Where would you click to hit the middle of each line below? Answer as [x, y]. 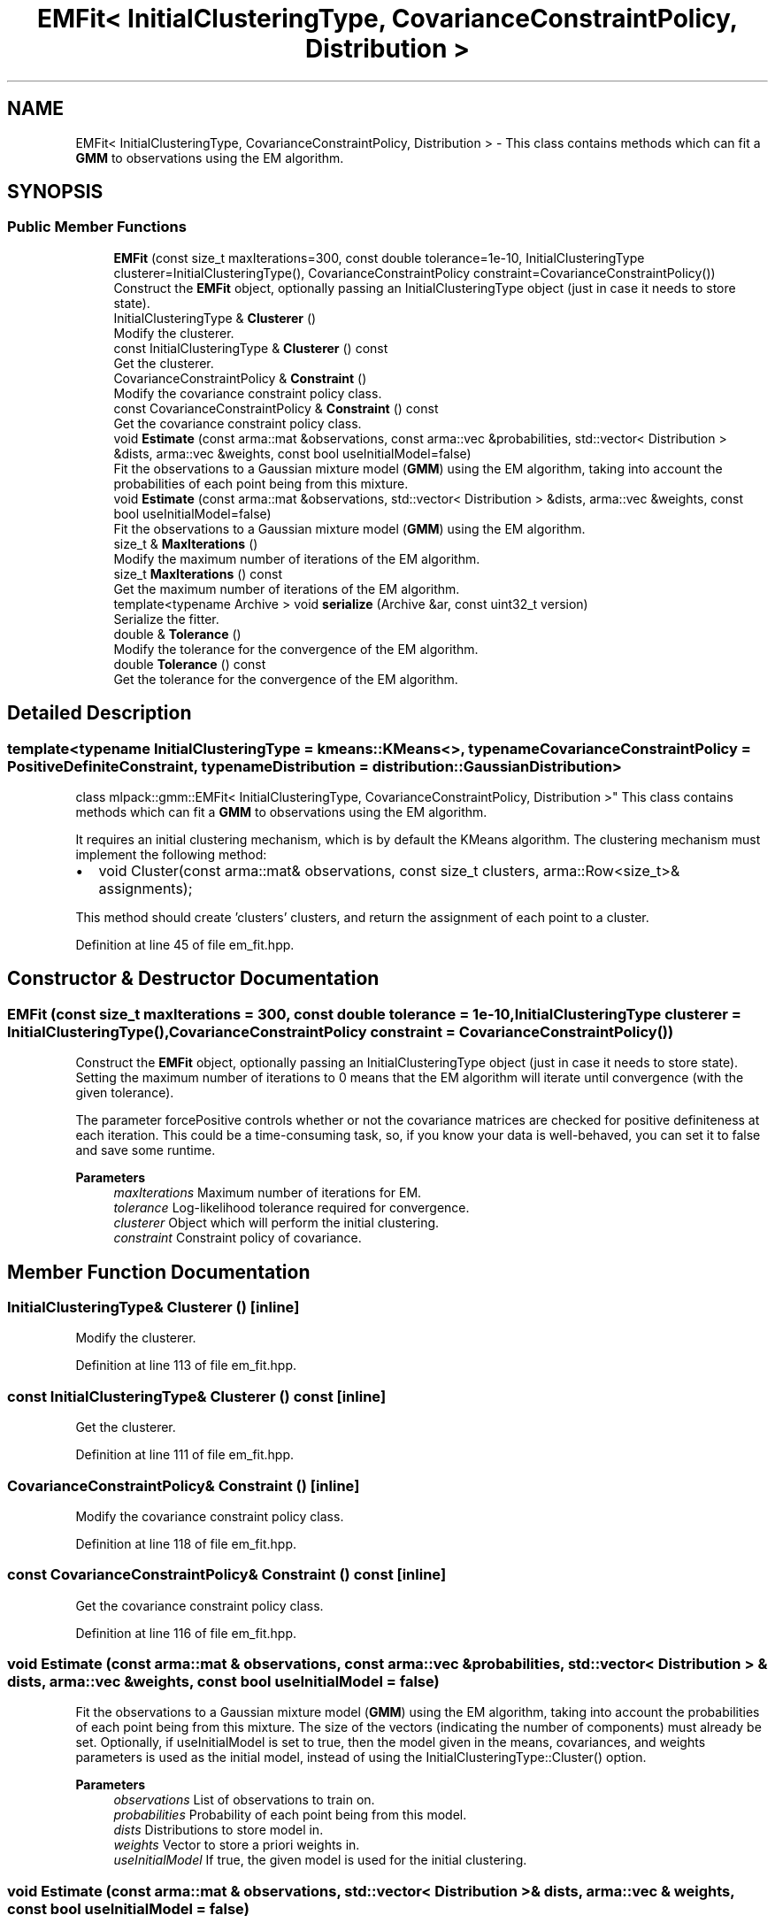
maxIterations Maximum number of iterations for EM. [268, 1193]
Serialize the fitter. [166, 619]
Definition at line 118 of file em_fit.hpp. [186, 1543]
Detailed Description [100, 713]
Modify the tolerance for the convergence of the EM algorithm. [296, 649]
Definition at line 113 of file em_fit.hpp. [186, 1365]
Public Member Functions [97, 227]
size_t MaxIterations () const [198, 573]
